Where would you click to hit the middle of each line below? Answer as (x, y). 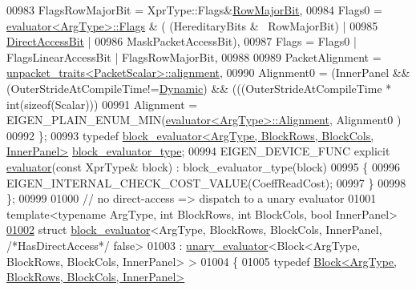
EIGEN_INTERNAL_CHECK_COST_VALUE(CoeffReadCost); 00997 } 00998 (206, 182)
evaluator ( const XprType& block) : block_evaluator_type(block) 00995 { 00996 (204, 166)
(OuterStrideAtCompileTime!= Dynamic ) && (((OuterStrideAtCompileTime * (199, 88)
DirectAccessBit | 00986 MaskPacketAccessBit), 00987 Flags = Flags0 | (182, 41)
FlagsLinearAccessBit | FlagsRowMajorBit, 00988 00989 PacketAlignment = (194, 56)
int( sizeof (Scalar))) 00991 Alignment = (102, 104)
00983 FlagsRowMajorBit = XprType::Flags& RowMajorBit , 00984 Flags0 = (194, 10)
